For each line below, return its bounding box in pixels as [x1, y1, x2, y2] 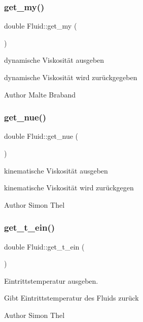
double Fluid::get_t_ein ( [4, 241, 85, 252]
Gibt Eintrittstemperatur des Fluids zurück [4, 292, 139, 303]
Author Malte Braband [4, 89, 76, 100]
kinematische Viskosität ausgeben [4, 165, 108, 176]
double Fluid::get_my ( [4, 20, 77, 31]
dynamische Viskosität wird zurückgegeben [4, 72, 137, 82]
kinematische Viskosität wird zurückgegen [4, 182, 134, 193]
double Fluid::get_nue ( [4, 131, 79, 141]
